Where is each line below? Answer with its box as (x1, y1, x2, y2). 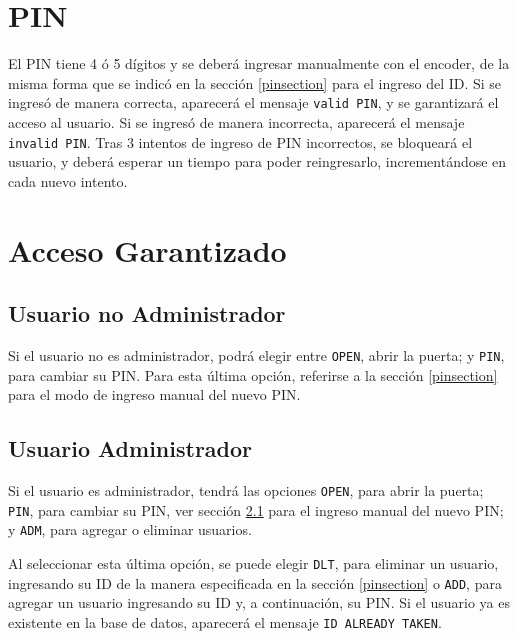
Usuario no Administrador (8, 298, 286, 329)
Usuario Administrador (8, 433, 253, 464)
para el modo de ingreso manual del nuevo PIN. (8, 384, 301, 405)
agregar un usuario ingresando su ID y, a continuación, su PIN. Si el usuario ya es (8, 592, 510, 613)
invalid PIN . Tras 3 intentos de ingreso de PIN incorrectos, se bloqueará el (8, 131, 473, 152)
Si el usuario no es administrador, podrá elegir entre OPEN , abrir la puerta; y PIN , (8, 344, 505, 365)
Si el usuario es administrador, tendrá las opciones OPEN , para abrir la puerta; (8, 480, 484, 501)
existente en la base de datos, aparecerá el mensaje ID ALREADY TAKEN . (8, 611, 442, 632)
